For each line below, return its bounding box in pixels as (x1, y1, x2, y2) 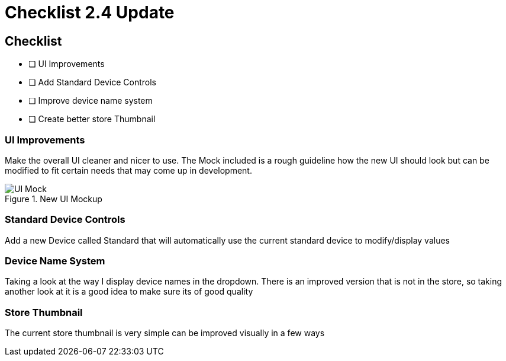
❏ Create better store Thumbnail (28, 114, 156, 124)
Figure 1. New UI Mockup (5, 193, 102, 204)
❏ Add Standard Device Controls (28, 77, 157, 88)
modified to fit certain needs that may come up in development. (5, 165, 252, 175)
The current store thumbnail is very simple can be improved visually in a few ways (5, 328, 325, 338)
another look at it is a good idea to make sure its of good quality (5, 286, 253, 297)
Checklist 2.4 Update (5, 2, 175, 23)
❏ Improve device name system (28, 95, 153, 106)
